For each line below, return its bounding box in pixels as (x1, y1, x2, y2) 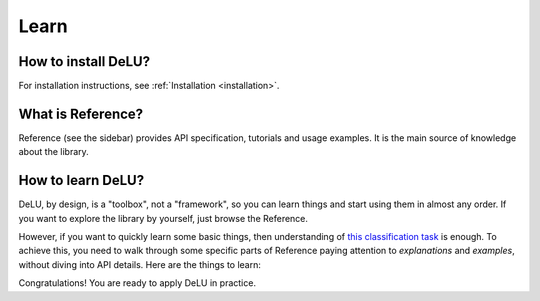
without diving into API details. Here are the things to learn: (18, 258, 262, 270)
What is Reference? (18, 105, 144, 122)
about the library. (18, 146, 89, 158)
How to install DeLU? (18, 53, 150, 70)
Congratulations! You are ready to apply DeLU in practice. (18, 277, 257, 289)
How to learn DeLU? (18, 172, 145, 189)
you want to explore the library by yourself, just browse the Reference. (18, 212, 309, 224)
